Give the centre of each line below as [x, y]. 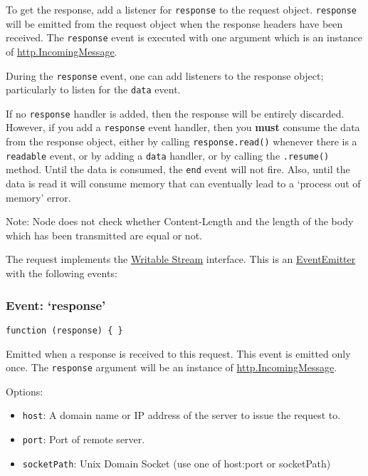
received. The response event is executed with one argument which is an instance [184, 37]
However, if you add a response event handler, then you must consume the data [183, 127]
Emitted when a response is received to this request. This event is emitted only [178, 353]
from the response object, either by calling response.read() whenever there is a [182, 141]
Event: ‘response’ [56, 305]
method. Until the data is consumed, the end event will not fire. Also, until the [178, 169]
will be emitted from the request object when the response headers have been [174, 23]
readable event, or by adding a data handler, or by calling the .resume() [168, 155]
